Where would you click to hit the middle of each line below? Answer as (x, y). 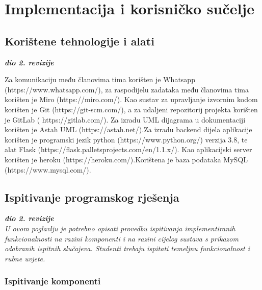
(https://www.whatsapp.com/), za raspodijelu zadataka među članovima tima (127, 89)
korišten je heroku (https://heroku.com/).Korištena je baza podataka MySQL (126, 159)
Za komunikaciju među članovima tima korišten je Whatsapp (100, 79)
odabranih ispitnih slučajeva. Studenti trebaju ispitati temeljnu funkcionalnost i (127, 248)
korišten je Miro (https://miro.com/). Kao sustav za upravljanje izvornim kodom (131, 99)
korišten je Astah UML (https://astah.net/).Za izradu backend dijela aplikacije (128, 129)
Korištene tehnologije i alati (80, 41)
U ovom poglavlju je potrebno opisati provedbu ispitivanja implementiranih (120, 228)
